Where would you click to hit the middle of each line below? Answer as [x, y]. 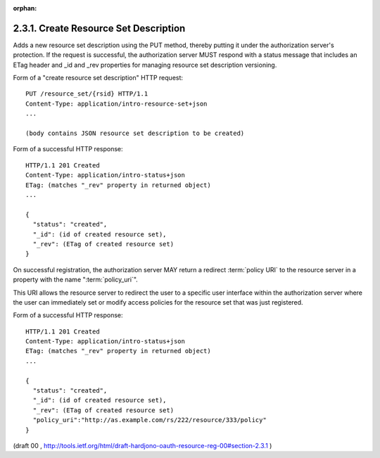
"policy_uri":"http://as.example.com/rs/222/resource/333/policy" [150, 420]
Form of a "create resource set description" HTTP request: [98, 78]
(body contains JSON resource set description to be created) [135, 133]
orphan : [25, 8]
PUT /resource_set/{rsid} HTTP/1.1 [87, 94]
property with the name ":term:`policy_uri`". [76, 280]
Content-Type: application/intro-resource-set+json [116, 103]
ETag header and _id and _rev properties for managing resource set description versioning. [145, 65]
